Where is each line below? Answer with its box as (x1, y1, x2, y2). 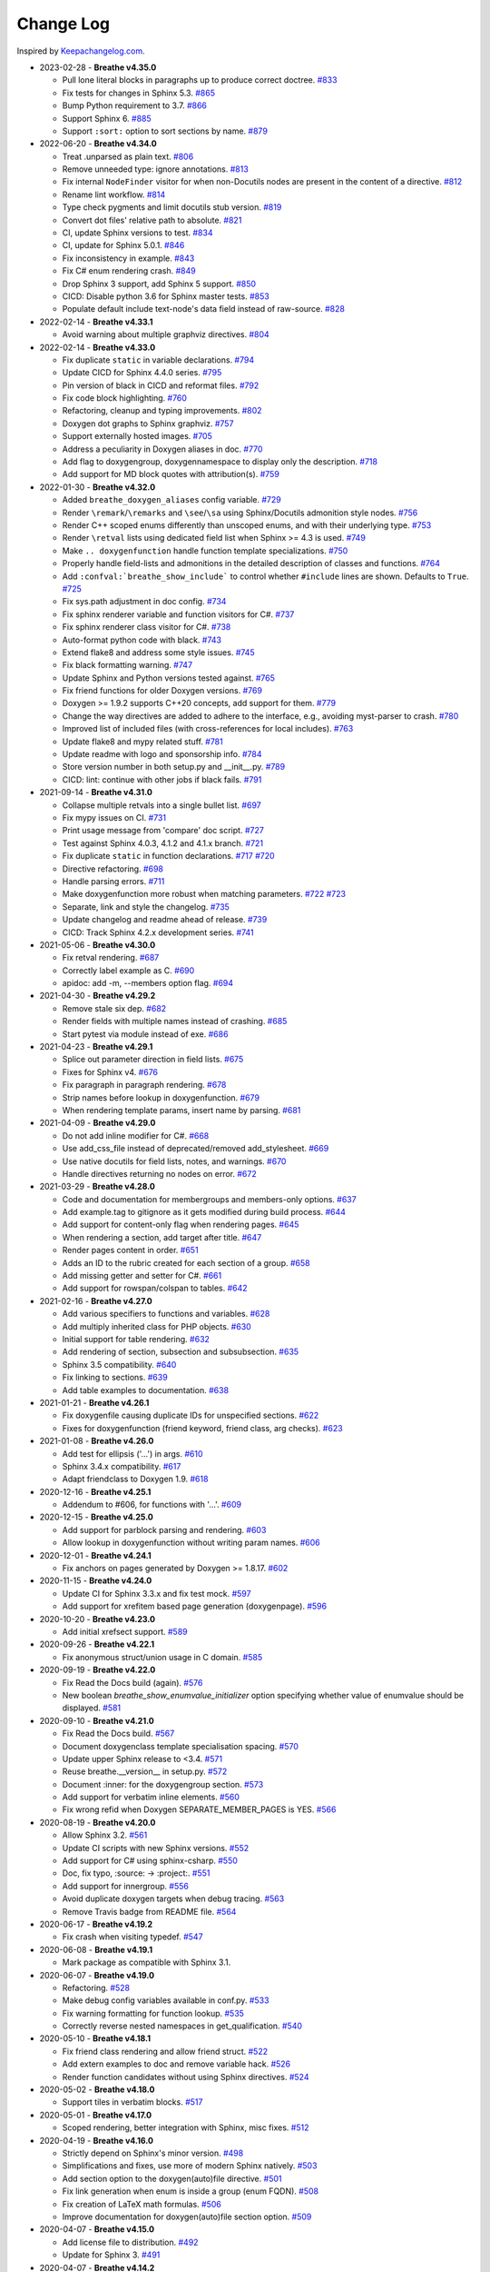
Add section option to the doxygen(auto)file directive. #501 (62, 2173, 282, 2184)
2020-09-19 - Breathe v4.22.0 (39, 1664, 156, 1676)
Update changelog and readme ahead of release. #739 (62, 914, 268, 925)
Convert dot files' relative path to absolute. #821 (62, 214, 242, 225)
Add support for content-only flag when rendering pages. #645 (62, 1219, 299, 1231)
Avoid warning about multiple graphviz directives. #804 (62, 329, 269, 340)
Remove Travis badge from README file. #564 (62, 1906, 237, 1917)
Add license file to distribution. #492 (62, 2237, 199, 2247)
